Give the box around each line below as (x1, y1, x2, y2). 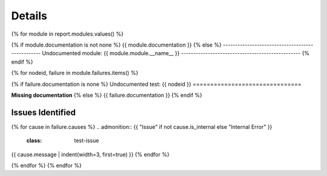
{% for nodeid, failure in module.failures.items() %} (11, 70, 139, 77)
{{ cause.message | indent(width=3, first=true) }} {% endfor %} (11, 151, 170, 158)
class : (26, 137, 42, 145)
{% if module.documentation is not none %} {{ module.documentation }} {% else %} (11, 41, 222, 48)
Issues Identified (11, 107, 76, 117)
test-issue (74, 137, 99, 145)
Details (11, 9, 48, 22)
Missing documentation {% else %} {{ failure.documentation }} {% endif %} (11, 91, 202, 99)
